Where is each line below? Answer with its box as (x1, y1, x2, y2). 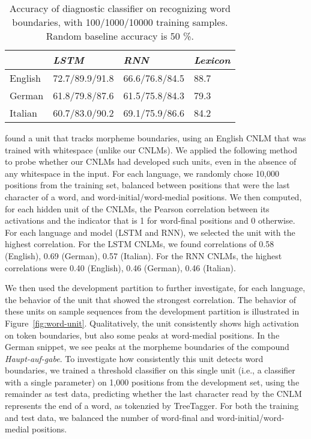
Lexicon (193, 53, 231, 67)
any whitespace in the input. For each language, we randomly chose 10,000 (5, 167, 279, 179)
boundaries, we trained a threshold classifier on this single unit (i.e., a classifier (5, 364, 295, 376)
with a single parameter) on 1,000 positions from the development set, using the (5, 375, 300, 388)
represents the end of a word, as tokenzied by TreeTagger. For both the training (5, 399, 299, 412)
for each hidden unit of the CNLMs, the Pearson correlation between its (5, 202, 270, 215)
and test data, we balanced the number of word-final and (5, 411, 214, 423)
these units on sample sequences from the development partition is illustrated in (5, 305, 300, 318)
